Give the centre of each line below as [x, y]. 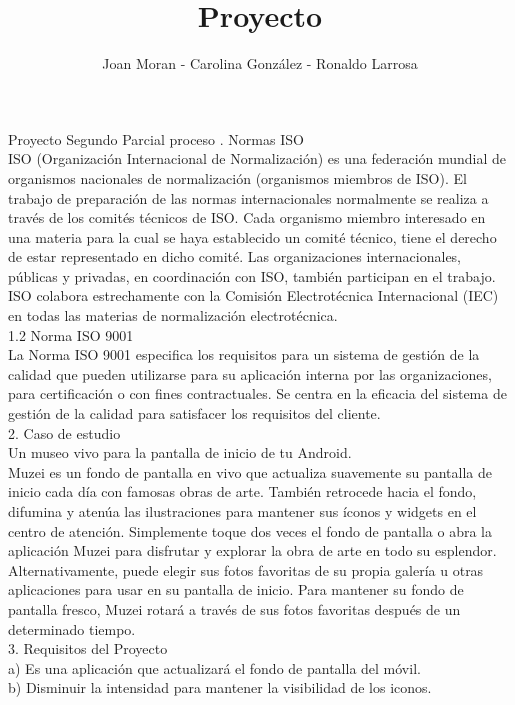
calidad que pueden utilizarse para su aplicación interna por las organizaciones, [250, 373]
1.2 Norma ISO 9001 [71, 334]
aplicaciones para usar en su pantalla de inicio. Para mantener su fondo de [236, 589]
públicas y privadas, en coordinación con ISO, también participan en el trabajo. [252, 275]
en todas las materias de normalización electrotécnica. [173, 315]
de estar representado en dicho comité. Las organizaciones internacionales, [235, 256]
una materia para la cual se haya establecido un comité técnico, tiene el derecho [252, 236]
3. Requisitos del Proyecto [88, 648]
